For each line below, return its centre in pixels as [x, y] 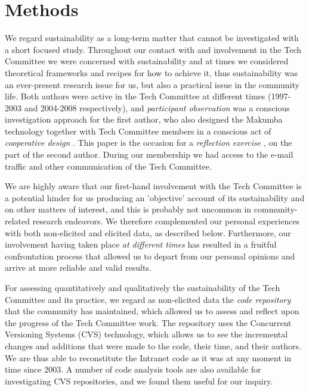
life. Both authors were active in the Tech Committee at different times [135, 96]
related [18, 221]
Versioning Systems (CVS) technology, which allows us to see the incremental [146, 334]
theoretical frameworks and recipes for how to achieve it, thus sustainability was [152, 72]
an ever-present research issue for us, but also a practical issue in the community [152, 84]
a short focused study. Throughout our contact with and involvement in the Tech [153, 49]
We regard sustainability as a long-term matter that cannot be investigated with [152, 38]
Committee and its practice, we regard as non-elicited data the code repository [148, 299]
